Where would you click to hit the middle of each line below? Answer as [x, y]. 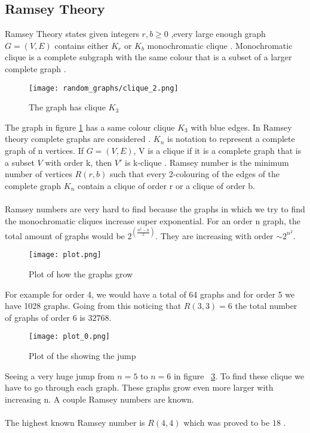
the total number [266, 306]
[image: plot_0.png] [70, 337]
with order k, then [79, 162]
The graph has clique [67, 107]
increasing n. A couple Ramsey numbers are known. [99, 399]
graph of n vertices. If [44, 151]
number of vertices [39, 174]
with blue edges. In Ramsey [241, 127]
